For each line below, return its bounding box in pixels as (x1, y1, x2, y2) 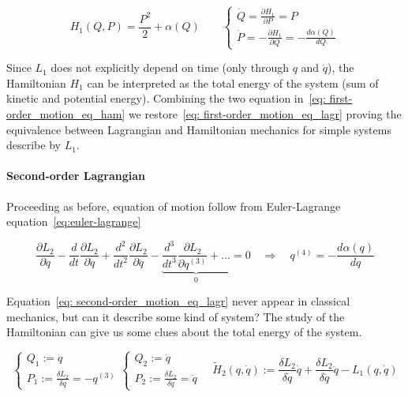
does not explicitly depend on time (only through (51, 59, 290, 76)
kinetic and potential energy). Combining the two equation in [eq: (6, 90, 326, 107)
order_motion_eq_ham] (6, 106, 125, 122)
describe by (6, 137, 61, 153)
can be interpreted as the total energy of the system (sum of (87, 74, 379, 91)
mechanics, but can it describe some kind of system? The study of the (6, 308, 345, 324)
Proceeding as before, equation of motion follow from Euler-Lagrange (6, 197, 341, 214)
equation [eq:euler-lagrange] (6, 213, 141, 230)
